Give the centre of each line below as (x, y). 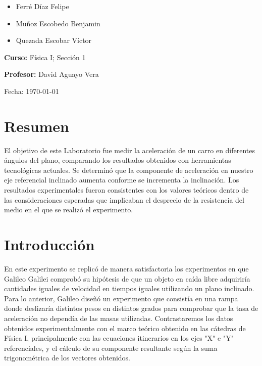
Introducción (49, 244)
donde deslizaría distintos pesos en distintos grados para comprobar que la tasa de (131, 308)
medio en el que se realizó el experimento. (69, 210)
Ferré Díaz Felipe (42, 6)
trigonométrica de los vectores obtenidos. (67, 358)
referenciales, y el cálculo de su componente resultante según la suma (111, 348)
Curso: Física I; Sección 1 (45, 57)
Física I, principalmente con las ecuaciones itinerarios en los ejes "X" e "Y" (119, 338)
